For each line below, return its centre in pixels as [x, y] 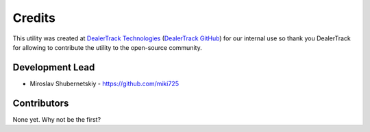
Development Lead [54, 67]
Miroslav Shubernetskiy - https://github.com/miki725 [104, 83]
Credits [34, 18]
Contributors [41, 103]
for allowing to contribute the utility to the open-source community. [107, 47]
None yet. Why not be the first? [57, 119]
